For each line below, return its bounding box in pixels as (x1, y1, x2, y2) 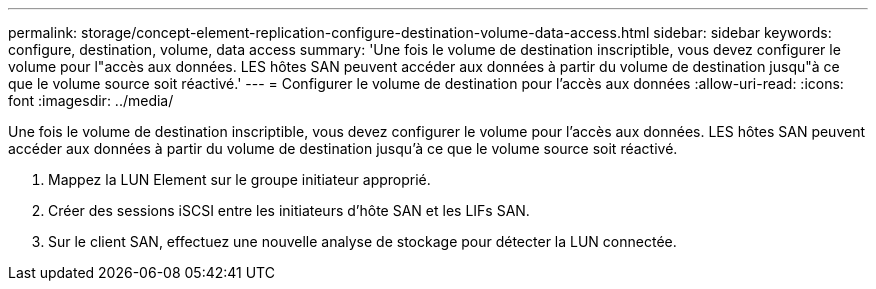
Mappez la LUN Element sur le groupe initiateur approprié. (48, 171, 431, 188)
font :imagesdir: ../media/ (8, 92, 174, 109)
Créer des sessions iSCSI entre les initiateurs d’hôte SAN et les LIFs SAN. (48, 202, 530, 219)
